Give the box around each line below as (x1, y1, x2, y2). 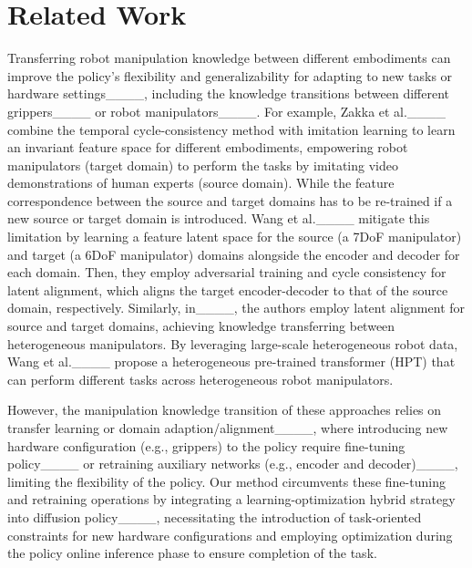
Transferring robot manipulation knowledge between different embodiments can (7, 48, 451, 67)
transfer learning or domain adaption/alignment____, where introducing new (7, 418, 448, 437)
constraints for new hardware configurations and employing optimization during (7, 525, 453, 544)
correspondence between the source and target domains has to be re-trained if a (7, 191, 453, 210)
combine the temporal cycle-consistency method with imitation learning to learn (7, 119, 456, 139)
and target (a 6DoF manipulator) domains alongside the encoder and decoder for (7, 244, 460, 263)
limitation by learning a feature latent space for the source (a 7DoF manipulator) (7, 227, 462, 246)
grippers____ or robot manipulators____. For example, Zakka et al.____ (7, 101, 446, 120)
